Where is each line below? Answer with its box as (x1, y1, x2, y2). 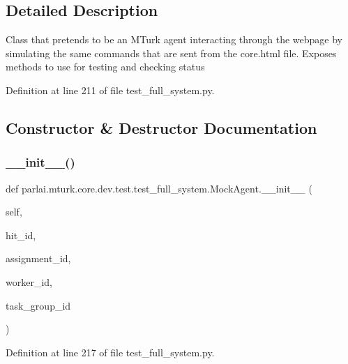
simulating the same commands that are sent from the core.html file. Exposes (6, 45, 337, 60)
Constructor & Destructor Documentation (6, 116, 317, 138)
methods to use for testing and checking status (6, 59, 205, 74)
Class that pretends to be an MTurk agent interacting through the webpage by (6, 32, 343, 47)
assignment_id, (6, 251, 71, 266)
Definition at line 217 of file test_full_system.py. (6, 344, 215, 359)
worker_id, (6, 274, 52, 289)
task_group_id (6, 298, 71, 312)
